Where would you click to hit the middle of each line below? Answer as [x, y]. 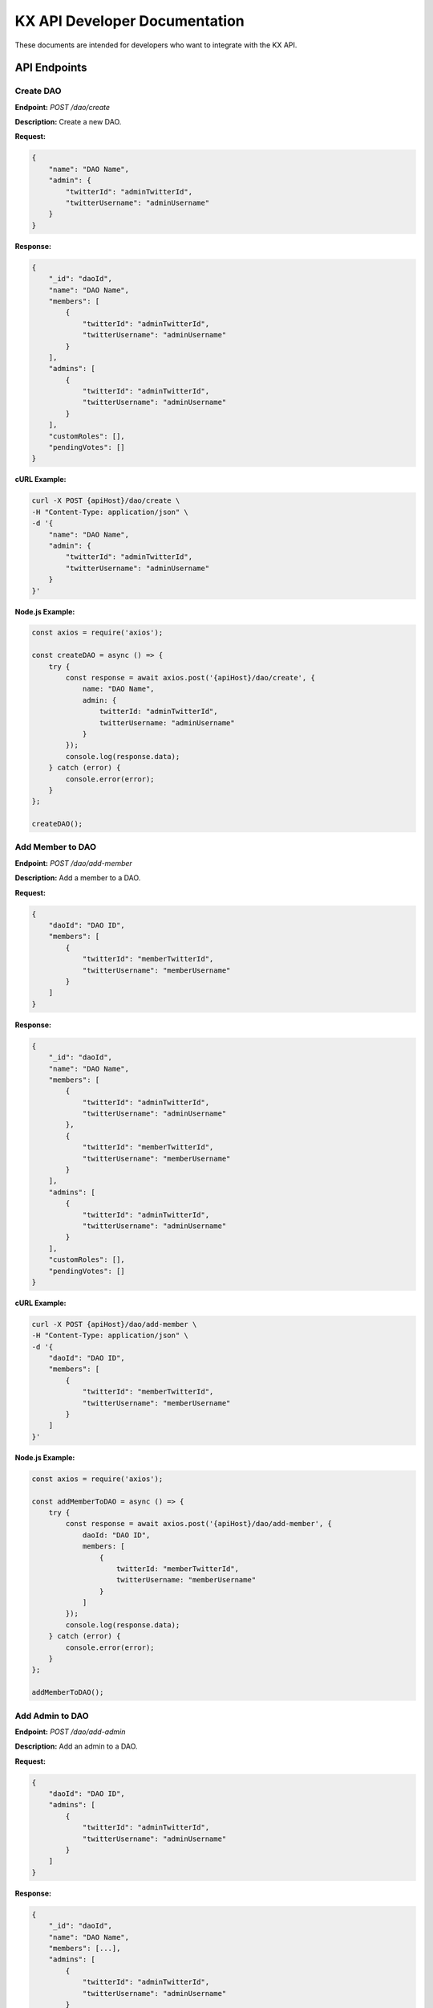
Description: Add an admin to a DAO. [76, 1746]
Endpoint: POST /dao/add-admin [70, 1732]
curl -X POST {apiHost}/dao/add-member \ [114, 1324]
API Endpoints [51, 68]
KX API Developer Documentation [129, 21]
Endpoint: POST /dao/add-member [73, 863]
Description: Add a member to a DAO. [78, 878]
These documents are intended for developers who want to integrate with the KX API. [156, 45]
